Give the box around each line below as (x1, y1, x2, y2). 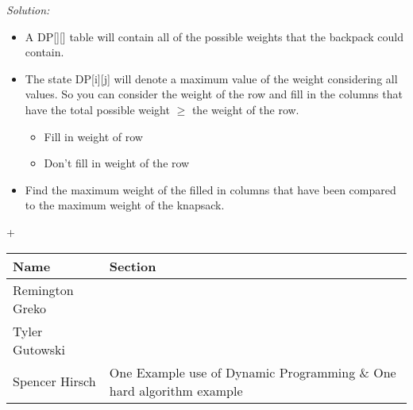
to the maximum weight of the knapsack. (25, 197, 225, 213)
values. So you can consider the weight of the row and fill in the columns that (25, 86, 403, 102)
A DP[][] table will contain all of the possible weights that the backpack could (25, 28, 404, 44)
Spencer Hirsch (13, 372, 96, 391)
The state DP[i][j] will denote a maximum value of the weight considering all (25, 70, 398, 86)
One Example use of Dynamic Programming (109, 362, 356, 381)
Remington (13, 280, 74, 299)
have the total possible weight (25, 101, 170, 117)
